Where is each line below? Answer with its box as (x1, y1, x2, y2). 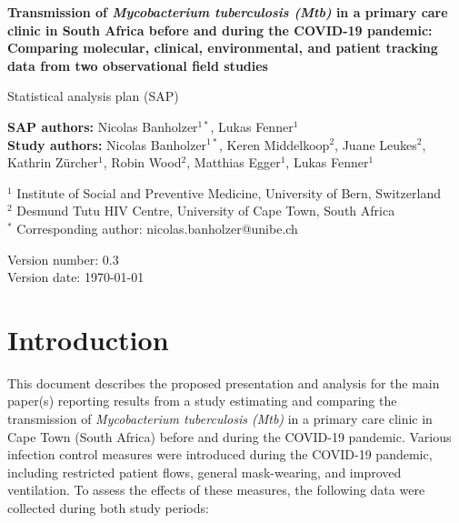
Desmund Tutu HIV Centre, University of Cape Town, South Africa (16, 201, 395, 220)
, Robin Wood (103, 153, 182, 172)
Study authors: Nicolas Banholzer (7, 135, 207, 154)
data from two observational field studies (7, 55, 268, 75)
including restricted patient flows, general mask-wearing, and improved (7, 462, 402, 481)
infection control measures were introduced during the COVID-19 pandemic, (7, 445, 433, 464)
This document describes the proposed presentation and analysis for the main (7, 373, 440, 392)
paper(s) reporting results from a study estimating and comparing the (7, 391, 397, 410)
